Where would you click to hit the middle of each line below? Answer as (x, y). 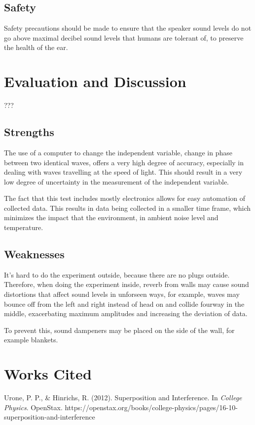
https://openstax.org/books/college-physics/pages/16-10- (151, 407)
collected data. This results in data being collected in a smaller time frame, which (127, 208)
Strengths (29, 132)
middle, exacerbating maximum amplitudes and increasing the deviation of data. (126, 313)
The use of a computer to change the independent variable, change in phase (118, 152)
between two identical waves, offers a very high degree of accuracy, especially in (124, 162)
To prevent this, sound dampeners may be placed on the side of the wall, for (119, 330)
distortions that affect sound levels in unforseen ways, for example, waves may (122, 294)
